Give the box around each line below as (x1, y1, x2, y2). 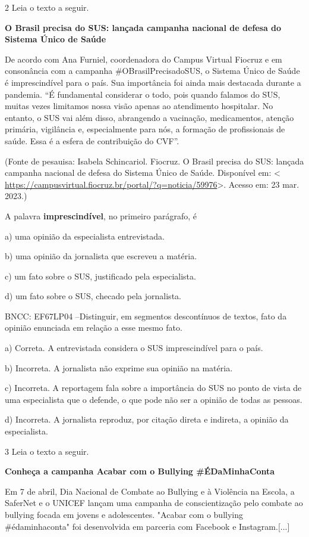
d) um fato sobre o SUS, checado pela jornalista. (5, 290, 181, 302)
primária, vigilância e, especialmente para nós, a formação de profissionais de (5, 123, 285, 135)
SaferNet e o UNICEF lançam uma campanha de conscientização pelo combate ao (5, 496, 303, 509)
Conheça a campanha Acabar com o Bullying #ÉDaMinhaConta (5, 465, 275, 477)
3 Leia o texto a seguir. (5, 445, 89, 457)
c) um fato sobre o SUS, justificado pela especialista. (5, 269, 196, 282)
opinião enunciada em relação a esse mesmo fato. (5, 321, 182, 334)
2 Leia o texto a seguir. (5, 1, 89, 13)
